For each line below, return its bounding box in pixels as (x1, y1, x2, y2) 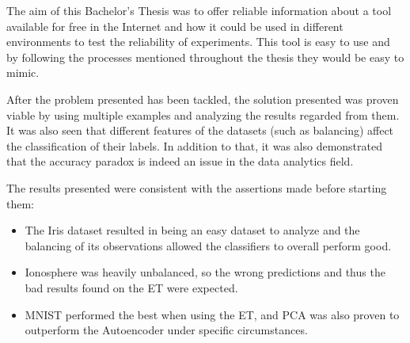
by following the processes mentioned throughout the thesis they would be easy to (6, 48, 404, 65)
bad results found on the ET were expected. (25, 279, 238, 295)
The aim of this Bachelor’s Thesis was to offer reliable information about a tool (6, 2, 392, 18)
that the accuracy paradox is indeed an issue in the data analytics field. (6, 153, 354, 170)
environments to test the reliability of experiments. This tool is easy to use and (6, 33, 390, 50)
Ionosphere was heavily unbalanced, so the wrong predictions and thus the (25, 264, 385, 280)
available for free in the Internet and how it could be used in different (6, 17, 344, 34)
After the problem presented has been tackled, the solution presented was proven (6, 90, 399, 107)
